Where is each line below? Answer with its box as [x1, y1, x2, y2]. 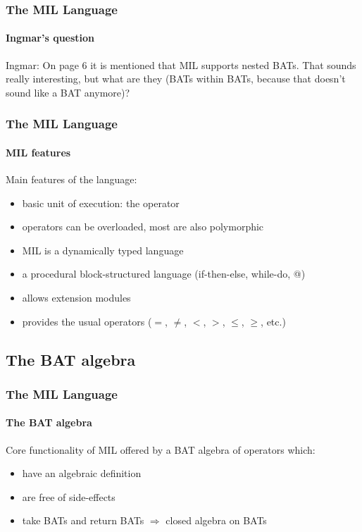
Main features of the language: [6, 172, 137, 187]
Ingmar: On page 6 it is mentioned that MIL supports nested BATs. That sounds [6, 57, 356, 72]
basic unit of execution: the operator [22, 195, 180, 210]
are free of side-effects [22, 489, 116, 504]
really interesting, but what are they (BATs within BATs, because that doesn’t [6, 71, 346, 86]
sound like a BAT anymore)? [6, 85, 130, 99]
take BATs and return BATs [22, 513, 144, 528]
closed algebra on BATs [166, 513, 267, 528]
